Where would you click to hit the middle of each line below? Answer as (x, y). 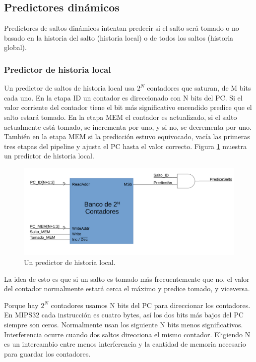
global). (15, 47)
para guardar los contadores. (47, 353)
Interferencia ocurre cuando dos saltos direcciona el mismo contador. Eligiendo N (127, 334)
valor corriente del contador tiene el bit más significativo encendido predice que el (128, 107)
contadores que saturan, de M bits (199, 88)
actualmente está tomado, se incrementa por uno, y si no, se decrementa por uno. (128, 127)
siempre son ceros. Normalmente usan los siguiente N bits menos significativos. (124, 324)
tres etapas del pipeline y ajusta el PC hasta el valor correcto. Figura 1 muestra (126, 146)
